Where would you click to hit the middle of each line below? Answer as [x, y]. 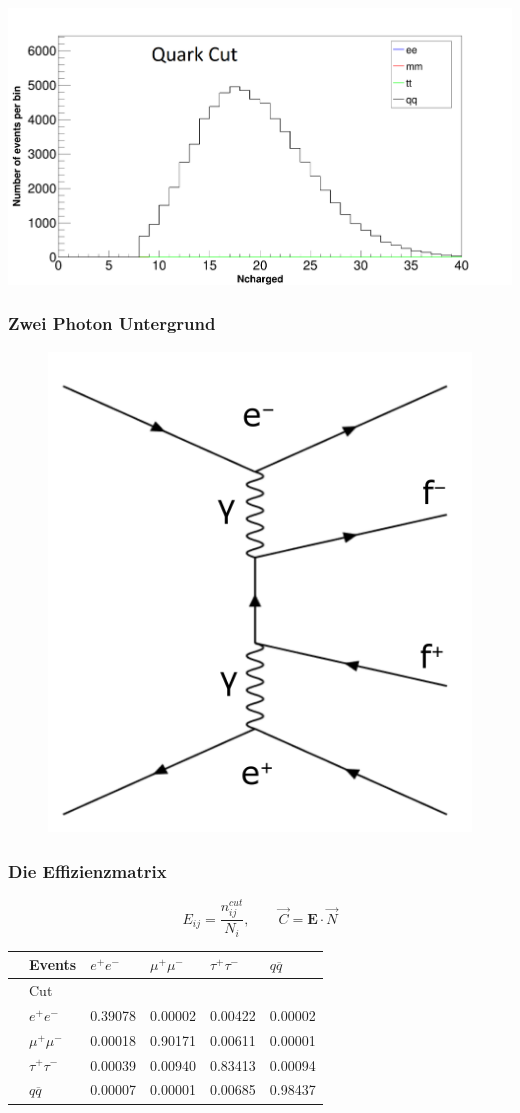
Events [53, 964]
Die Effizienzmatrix [87, 870]
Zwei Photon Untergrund [112, 323]
